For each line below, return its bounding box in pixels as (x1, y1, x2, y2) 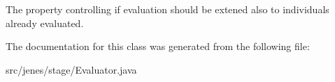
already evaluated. (6, 15, 84, 30)
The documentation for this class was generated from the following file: (6, 39, 310, 54)
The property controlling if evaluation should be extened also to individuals (6, 2, 329, 16)
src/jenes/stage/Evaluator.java (6, 62, 137, 76)
